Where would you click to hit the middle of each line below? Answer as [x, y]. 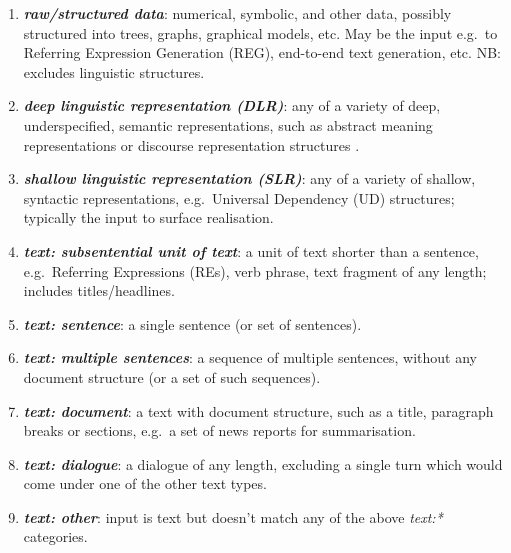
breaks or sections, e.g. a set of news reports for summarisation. [219, 430]
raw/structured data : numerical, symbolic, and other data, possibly [237, 13]
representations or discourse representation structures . [191, 144]
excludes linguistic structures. [114, 71]
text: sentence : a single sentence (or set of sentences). [192, 323]
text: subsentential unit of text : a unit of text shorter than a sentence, [251, 250]
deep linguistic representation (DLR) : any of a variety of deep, [232, 105]
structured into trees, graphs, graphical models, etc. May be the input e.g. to [260, 32]
